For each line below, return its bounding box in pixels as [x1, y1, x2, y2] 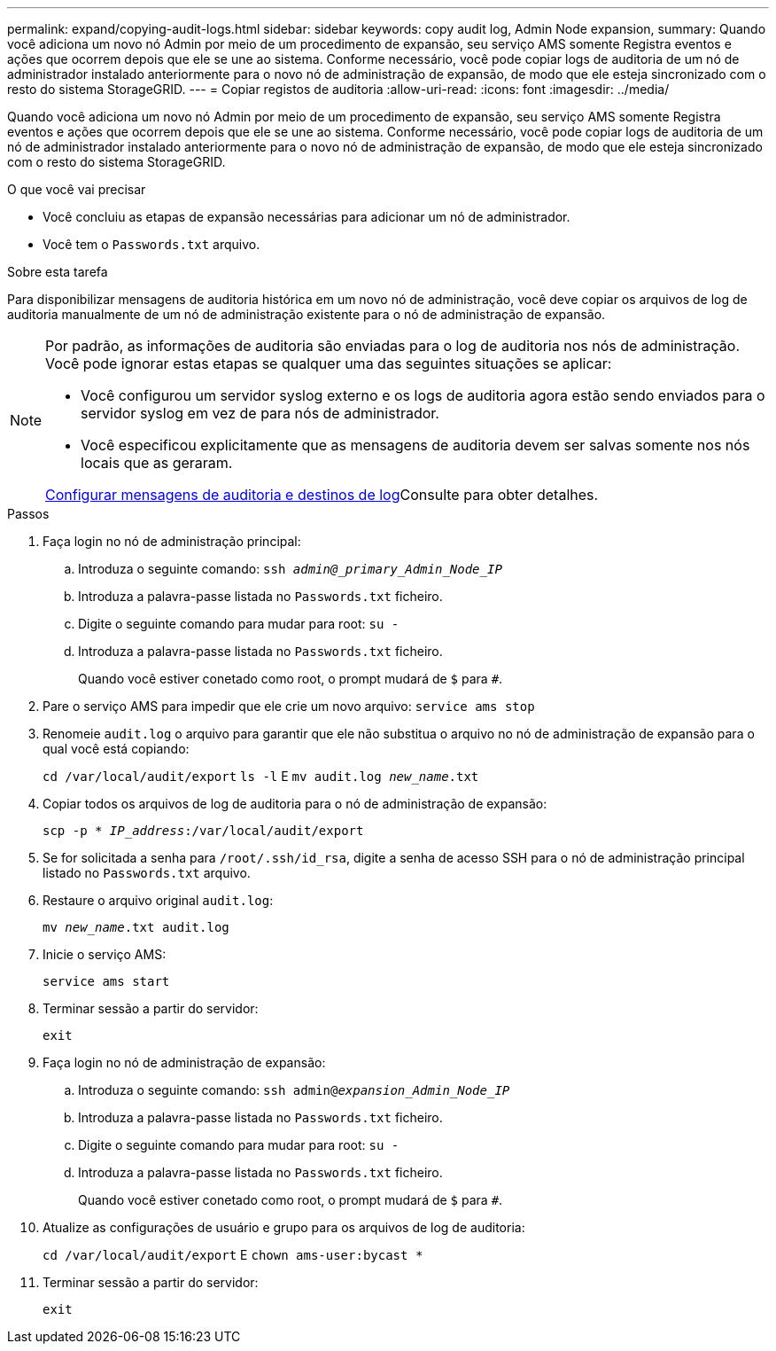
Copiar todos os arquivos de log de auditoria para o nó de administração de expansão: [43, 796, 547, 811]
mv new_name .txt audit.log [43, 920, 229, 934]
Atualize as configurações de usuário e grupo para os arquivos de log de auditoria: [43, 1220, 525, 1235]
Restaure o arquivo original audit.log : [43, 893, 274, 908]
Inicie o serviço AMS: [43, 947, 167, 962]
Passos [7, 506, 50, 521]
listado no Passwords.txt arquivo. [43, 865, 251, 880]
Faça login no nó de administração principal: [43, 534, 301, 549]
